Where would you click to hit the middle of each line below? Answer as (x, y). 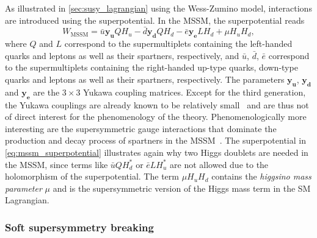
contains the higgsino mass (261, 176)
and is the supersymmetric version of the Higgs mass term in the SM (182, 188)
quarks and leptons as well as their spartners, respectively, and (122, 55)
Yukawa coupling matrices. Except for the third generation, (195, 92)
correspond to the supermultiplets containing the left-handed (178, 44)
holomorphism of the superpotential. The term (92, 176)
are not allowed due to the (219, 164)
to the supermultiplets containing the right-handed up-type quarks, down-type (151, 67)
